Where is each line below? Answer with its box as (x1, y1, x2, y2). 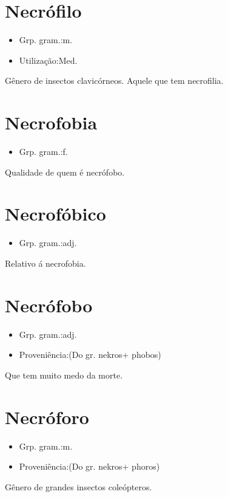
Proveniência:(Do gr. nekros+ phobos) (19, 348, 161, 361)
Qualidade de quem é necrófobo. (5, 165, 125, 178)
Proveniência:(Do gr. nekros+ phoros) (19, 460, 160, 473)
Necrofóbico (5, 201, 106, 226)
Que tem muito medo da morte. (5, 368, 123, 381)
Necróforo (5, 404, 89, 429)
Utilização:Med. (19, 53, 78, 66)
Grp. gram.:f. (19, 145, 68, 158)
